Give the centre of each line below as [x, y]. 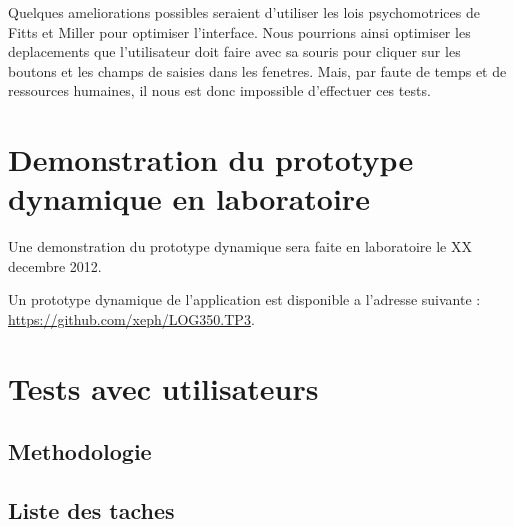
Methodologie [80, 451]
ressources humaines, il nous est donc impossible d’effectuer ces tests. [219, 90]
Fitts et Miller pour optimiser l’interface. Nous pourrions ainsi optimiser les [239, 31]
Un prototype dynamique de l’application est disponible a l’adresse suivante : [244, 299]
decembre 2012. [55, 265]
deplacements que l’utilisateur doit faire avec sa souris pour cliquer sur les [234, 51]
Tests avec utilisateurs [163, 387]
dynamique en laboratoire [189, 198]
